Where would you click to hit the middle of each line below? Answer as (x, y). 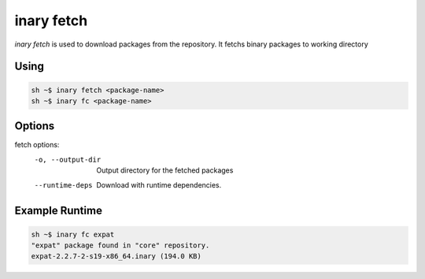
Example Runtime (58, 211)
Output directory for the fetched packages (165, 170)
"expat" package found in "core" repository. (120, 246)
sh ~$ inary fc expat (73, 234)
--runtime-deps (64, 185)
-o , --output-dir (68, 159)
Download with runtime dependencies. (159, 184)
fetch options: (37, 145)
